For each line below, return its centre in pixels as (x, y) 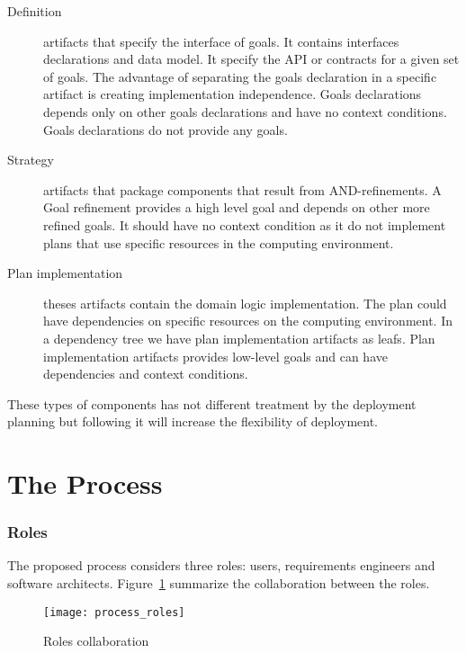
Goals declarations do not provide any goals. (166, 129)
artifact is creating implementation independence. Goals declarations (233, 94)
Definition (35, 11)
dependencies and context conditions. (146, 374)
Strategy (31, 160)
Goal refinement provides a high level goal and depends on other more (237, 207)
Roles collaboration (96, 641)
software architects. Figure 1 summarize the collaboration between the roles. (219, 583)
